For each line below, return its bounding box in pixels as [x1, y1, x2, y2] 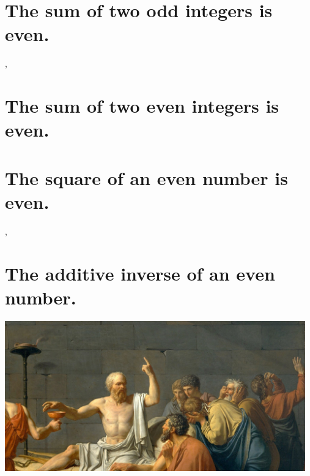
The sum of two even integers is [5, 93, 279, 118]
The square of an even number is [5, 165, 288, 190]
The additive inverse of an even [5, 260, 275, 285]
